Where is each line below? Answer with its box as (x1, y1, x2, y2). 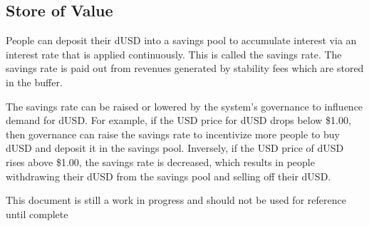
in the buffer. (6, 74, 63, 89)
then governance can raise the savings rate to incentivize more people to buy (6, 126, 340, 141)
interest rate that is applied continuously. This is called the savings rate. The (6, 46, 342, 61)
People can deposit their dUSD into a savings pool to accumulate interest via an (6, 33, 357, 48)
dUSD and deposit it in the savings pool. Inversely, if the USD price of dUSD (6, 140, 344, 155)
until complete (6, 206, 68, 221)
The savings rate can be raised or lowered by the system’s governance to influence (6, 98, 363, 113)
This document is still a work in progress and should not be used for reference (6, 192, 346, 207)
